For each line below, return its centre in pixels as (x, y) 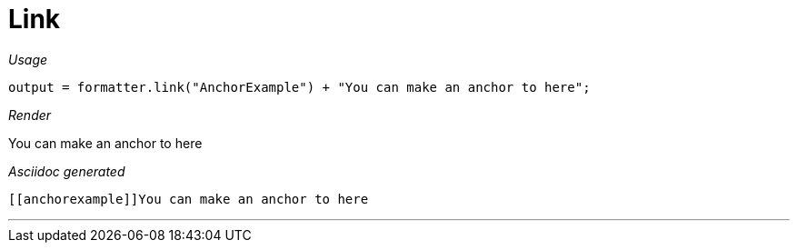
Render (30, 115)
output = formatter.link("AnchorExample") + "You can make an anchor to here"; (299, 87)
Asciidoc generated (67, 171)
